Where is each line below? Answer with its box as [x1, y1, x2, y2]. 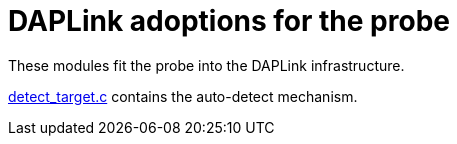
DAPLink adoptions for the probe [8, 4, 450, 38]
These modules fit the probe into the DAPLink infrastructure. [8, 56, 405, 74]
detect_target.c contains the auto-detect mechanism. [8, 87, 358, 105]
